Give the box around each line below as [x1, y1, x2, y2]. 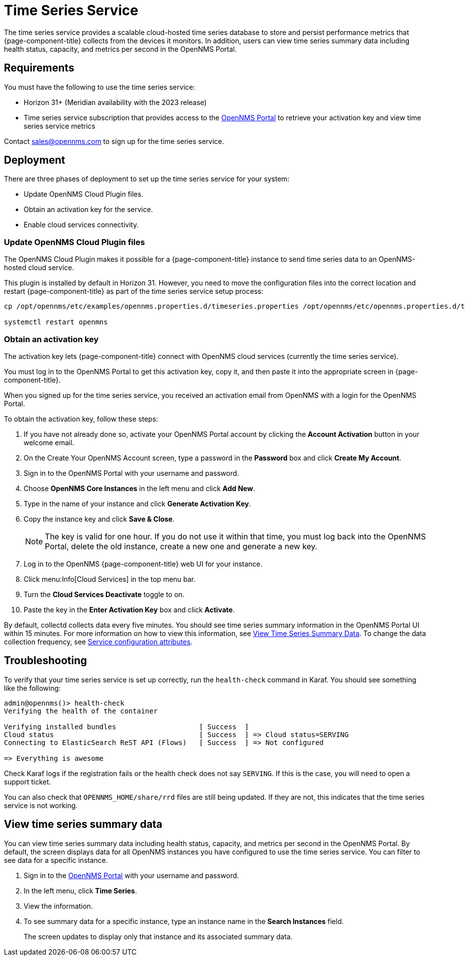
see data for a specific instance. [4, 855, 108, 864]
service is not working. [4, 801, 78, 810]
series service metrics [24, 121, 96, 130]
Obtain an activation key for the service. [24, 205, 153, 214]
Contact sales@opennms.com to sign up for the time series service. [4, 137, 224, 145]
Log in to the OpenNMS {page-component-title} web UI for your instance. [24, 559, 263, 568]
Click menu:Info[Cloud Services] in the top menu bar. [24, 574, 196, 583]
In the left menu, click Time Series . [24, 886, 137, 895]
